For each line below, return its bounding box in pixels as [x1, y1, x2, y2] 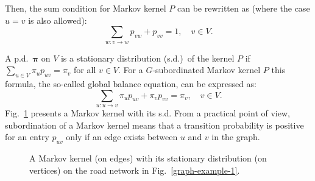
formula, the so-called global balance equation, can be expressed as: [5, 77, 257, 90]
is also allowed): [28, 13, 87, 26]
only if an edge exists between [66, 130, 178, 143]
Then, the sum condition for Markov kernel [5, 2, 166, 14]
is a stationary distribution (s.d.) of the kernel [60, 51, 235, 64]
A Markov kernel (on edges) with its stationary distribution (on [29, 151, 267, 164]
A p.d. [5, 51, 29, 64]
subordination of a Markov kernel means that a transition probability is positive [5, 118, 304, 131]
